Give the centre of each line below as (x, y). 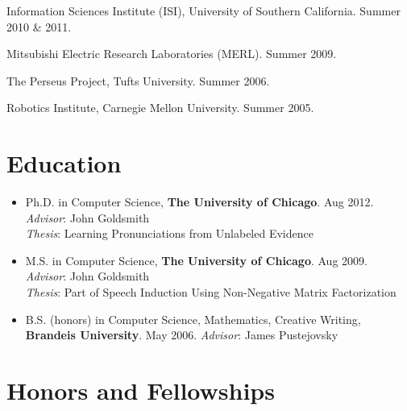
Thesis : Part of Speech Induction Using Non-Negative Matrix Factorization (211, 292)
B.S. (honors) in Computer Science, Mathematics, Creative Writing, (193, 319)
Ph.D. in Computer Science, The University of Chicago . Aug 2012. (199, 202)
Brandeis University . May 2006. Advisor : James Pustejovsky (182, 335)
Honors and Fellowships (141, 390)
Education (64, 163)
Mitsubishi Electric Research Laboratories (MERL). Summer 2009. (172, 54)
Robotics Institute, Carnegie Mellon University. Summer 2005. (160, 108)
